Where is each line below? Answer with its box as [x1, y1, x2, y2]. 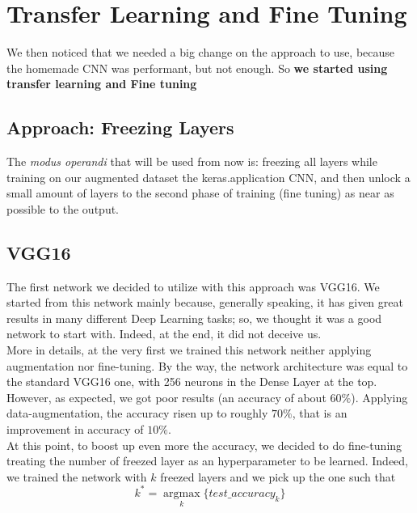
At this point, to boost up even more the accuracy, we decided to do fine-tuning [6, 436, 402, 453]
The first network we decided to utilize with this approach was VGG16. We [6, 278, 380, 295]
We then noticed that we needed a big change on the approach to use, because [6, 44, 395, 61]
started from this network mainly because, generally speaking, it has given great [6, 294, 403, 311]
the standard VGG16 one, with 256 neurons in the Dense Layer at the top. [6, 373, 377, 390]
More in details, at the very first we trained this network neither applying [6, 341, 372, 358]
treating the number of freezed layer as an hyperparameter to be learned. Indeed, [6, 452, 408, 469]
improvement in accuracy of [6, 421, 144, 438]
